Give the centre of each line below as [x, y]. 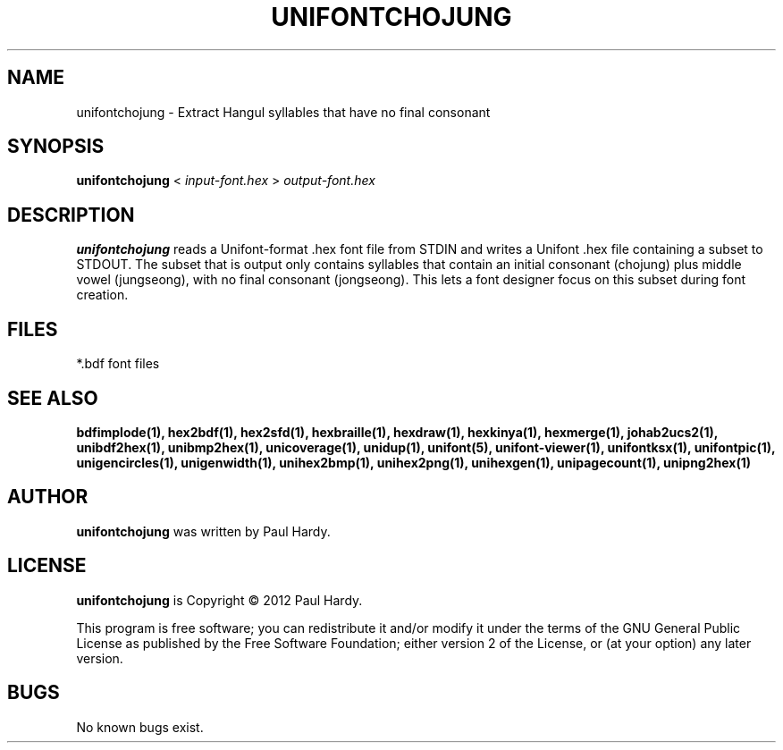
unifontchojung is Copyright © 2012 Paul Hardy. [219, 600]
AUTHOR [48, 497]
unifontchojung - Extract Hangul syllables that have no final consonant [283, 112]
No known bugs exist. [140, 727]
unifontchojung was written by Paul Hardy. [203, 531]
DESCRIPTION [71, 215]
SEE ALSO [53, 398]
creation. [102, 295]
